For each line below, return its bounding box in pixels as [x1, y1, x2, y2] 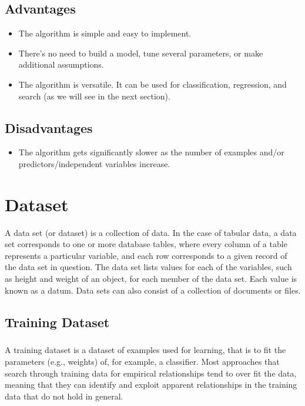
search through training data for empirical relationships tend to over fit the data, [5, 367, 297, 379]
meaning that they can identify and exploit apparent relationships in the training [5, 378, 297, 391]
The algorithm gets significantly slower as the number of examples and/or [18, 146, 284, 158]
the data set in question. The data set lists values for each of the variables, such [5, 261, 292, 273]
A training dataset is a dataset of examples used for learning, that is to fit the [5, 344, 286, 356]
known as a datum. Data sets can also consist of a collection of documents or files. [5, 284, 301, 296]
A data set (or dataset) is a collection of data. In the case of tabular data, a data [5, 226, 297, 238]
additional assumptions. [18, 58, 104, 71]
